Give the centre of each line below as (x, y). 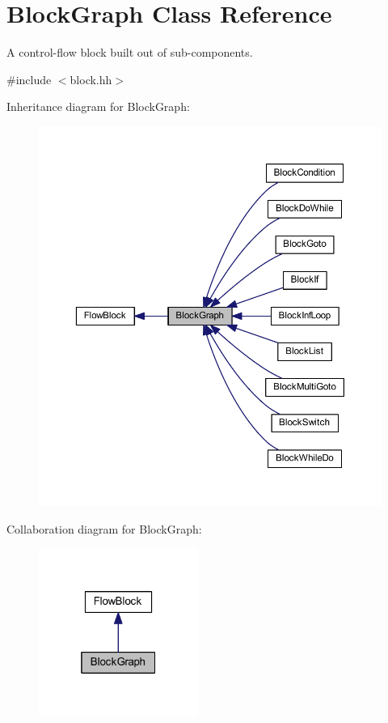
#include (29, 79)
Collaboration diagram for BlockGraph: (104, 528)
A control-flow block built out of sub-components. (130, 52)
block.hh (91, 79)
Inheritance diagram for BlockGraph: (98, 106)
